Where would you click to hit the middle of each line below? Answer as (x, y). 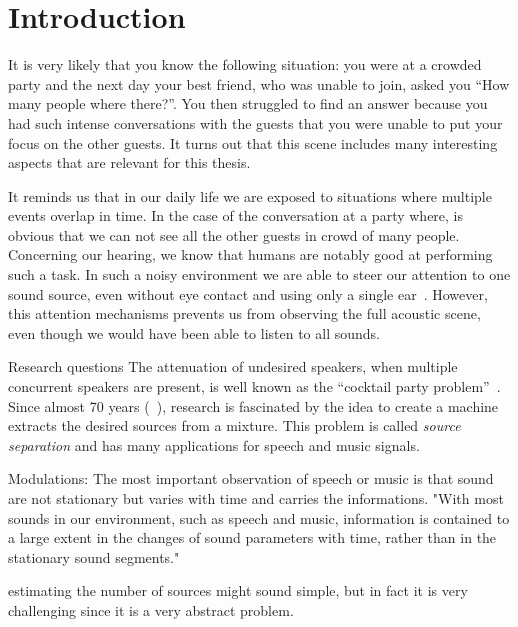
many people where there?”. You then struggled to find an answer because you (248, 103)
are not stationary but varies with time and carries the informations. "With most (256, 498)
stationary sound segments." (94, 556)
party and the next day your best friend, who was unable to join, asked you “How (259, 83)
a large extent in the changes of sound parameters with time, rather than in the (252, 537)
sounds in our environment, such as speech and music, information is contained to (259, 517)
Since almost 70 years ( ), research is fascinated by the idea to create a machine (253, 405)
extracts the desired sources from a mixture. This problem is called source (234, 425)
